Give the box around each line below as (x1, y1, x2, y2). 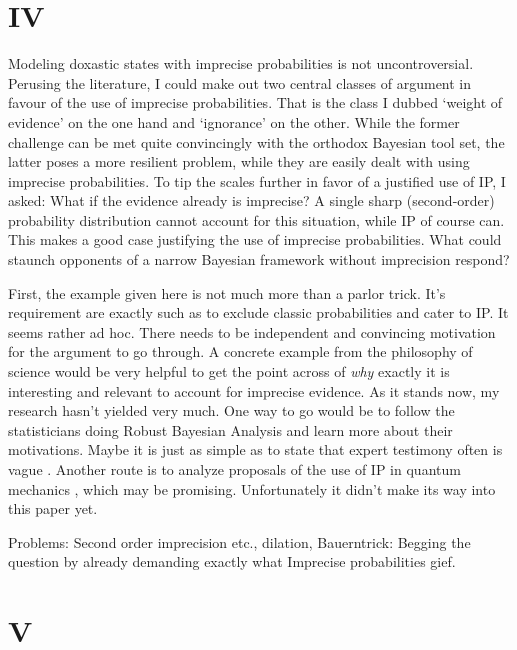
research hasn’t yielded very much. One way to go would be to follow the (8, 400, 455, 421)
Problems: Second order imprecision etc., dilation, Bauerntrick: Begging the (8, 531, 471, 552)
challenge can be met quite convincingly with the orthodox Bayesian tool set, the (8, 131, 505, 152)
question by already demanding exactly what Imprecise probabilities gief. (8, 551, 456, 572)
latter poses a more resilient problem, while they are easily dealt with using (8, 151, 470, 172)
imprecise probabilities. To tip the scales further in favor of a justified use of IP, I (8, 170, 506, 191)
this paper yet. (8, 498, 98, 519)
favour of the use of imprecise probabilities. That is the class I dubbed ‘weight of (8, 92, 503, 113)
